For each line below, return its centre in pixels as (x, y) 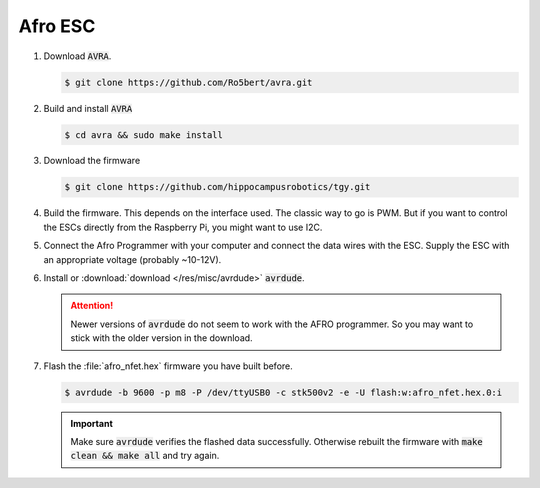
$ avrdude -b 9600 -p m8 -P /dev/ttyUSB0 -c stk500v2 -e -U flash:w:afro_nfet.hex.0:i (283, 392)
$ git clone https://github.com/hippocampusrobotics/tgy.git (217, 187)
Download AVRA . (77, 56)
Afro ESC (57, 26)
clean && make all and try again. (145, 456)
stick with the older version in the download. (162, 338)
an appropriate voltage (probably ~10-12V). (132, 259)
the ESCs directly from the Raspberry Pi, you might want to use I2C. (183, 227)
